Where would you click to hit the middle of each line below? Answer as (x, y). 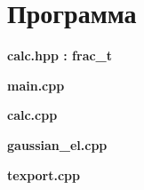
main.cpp (36, 85)
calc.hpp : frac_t (60, 55)
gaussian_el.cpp (57, 144)
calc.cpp (32, 115)
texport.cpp (44, 174)
